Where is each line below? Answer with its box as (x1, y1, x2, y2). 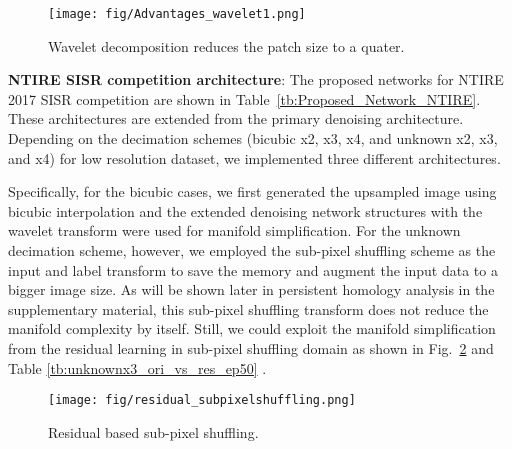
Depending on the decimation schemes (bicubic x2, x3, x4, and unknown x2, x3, (8, 128, 498, 149)
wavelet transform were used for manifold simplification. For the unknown (8, 220, 461, 241)
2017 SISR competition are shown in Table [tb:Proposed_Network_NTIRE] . (8, 88, 481, 109)
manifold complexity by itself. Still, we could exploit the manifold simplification (8, 318, 496, 339)
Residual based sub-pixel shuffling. (48, 421, 259, 442)
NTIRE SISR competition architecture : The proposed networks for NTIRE (8, 69, 504, 90)
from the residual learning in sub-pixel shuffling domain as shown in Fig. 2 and (8, 337, 494, 358)
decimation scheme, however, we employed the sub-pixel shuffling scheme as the (8, 240, 496, 260)
